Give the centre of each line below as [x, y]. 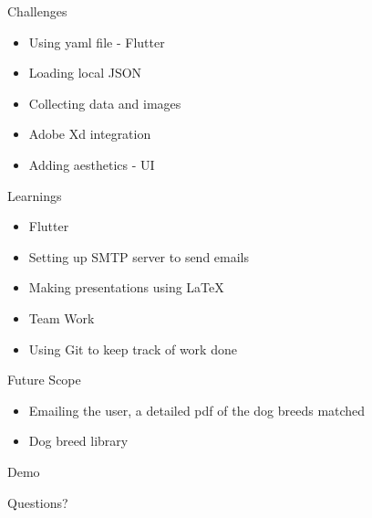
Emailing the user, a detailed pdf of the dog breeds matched [197, 410]
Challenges [37, 11]
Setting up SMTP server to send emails [139, 256]
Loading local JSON [85, 73]
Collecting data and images [105, 103]
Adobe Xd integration [90, 134]
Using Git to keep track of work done [133, 349]
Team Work [62, 317]
